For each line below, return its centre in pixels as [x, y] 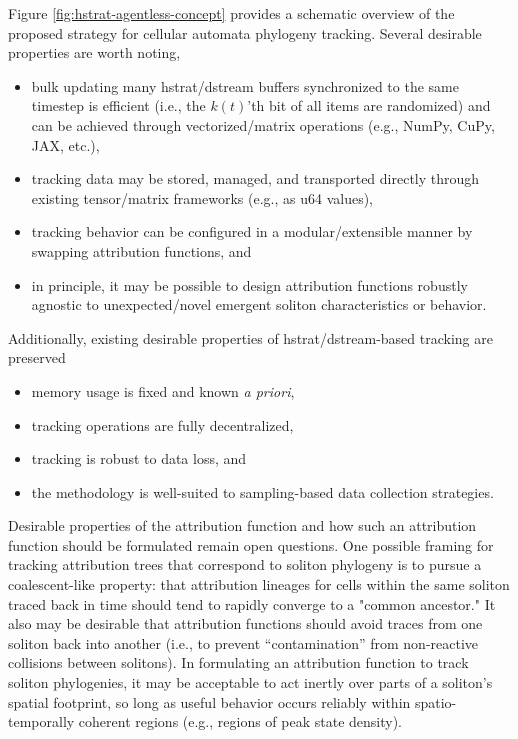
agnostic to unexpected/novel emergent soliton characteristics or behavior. [259, 304]
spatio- [435, 701]
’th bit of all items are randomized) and [369, 105]
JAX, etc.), [65, 144]
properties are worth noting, [94, 52]
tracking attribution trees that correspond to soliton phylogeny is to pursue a [245, 564]
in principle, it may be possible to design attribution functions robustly [249, 284]
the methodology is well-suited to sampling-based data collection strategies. [262, 491]
